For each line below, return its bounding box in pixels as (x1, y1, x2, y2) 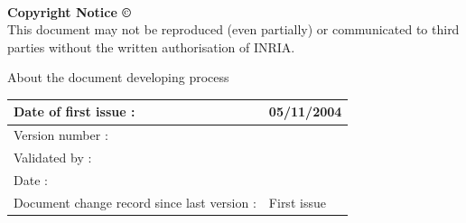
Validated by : (14, 148, 92, 167)
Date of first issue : (14, 102, 135, 121)
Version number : (14, 125, 108, 144)
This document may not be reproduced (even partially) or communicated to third (7, 20, 460, 39)
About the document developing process (7, 68, 229, 87)
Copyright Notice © (7, 2, 131, 21)
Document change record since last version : (14, 192, 256, 211)
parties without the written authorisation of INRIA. (7, 37, 295, 56)
